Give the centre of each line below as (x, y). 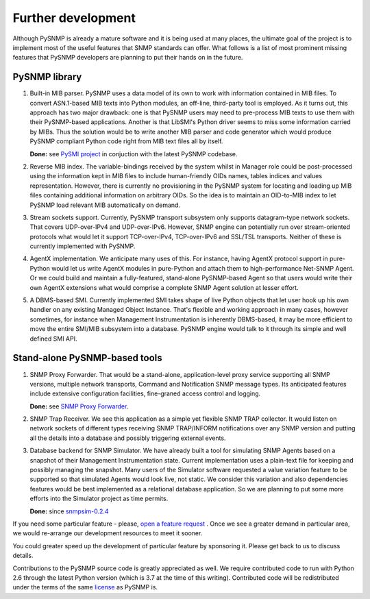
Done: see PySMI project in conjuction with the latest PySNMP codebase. (134, 154)
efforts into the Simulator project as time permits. (99, 499)
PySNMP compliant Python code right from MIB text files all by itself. (126, 141)
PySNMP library (47, 77)
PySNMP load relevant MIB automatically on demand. (105, 205)
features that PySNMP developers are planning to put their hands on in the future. (128, 58)
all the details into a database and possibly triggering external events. (128, 438)
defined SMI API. (53, 339)
